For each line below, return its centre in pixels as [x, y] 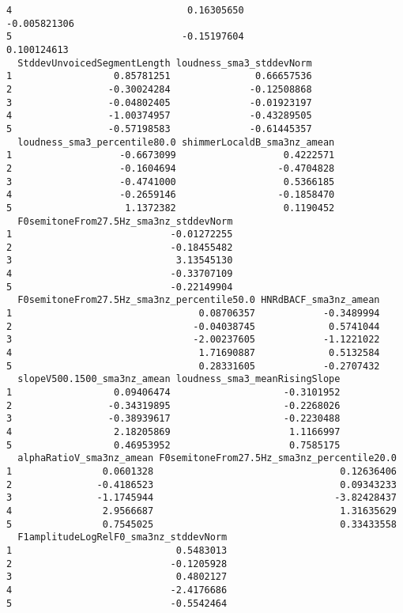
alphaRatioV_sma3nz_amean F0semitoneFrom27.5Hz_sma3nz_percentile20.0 [207, 458]
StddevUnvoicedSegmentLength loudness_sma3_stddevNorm [165, 63]
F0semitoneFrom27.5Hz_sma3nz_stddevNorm [125, 221]
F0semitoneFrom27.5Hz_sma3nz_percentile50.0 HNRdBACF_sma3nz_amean [199, 300]
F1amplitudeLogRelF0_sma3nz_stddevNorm [122, 537]
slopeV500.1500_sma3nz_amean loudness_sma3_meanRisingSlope [179, 379]
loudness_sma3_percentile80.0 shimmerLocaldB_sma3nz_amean [176, 142]
